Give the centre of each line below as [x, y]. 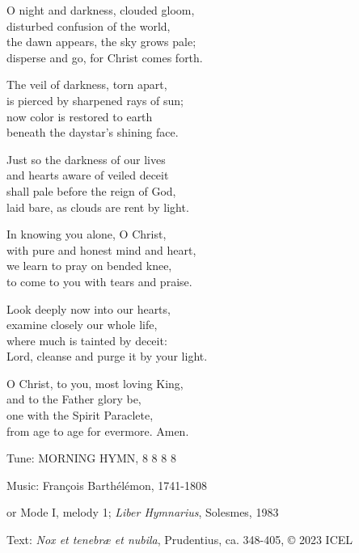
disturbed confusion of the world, [89, 25]
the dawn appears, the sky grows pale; [101, 42]
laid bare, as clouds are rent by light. [98, 207]
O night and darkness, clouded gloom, [101, 10]
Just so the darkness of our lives [86, 159]
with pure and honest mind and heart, [101, 249]
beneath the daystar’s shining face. [93, 132]
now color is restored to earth [80, 116]
